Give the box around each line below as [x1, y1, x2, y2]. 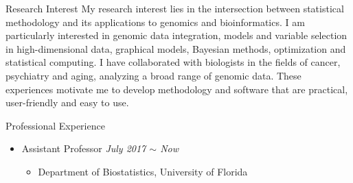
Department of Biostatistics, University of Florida [38, 164, 248, 178]
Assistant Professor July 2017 [21, 141, 146, 156]
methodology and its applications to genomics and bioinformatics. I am [5, 14, 305, 29]
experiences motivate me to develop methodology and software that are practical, [5, 82, 348, 96]
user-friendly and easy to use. [5, 95, 129, 110]
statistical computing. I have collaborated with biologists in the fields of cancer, [5, 55, 341, 69]
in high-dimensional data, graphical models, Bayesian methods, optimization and [5, 41, 346, 56]
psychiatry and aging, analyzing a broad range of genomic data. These [5, 68, 301, 82]
